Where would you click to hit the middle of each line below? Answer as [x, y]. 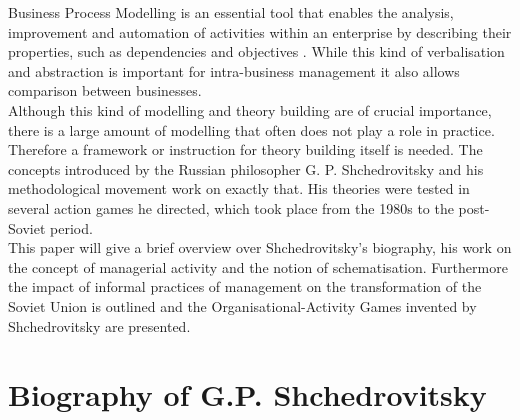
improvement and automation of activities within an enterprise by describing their [260, 31]
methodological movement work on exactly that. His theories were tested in [239, 188]
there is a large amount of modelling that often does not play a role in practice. [251, 129]
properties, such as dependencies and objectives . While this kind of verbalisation [256, 51]
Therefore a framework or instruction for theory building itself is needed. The [245, 149]
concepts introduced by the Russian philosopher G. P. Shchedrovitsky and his [246, 168]
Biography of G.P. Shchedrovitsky [247, 394]
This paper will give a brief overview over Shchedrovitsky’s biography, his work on [260, 247]
